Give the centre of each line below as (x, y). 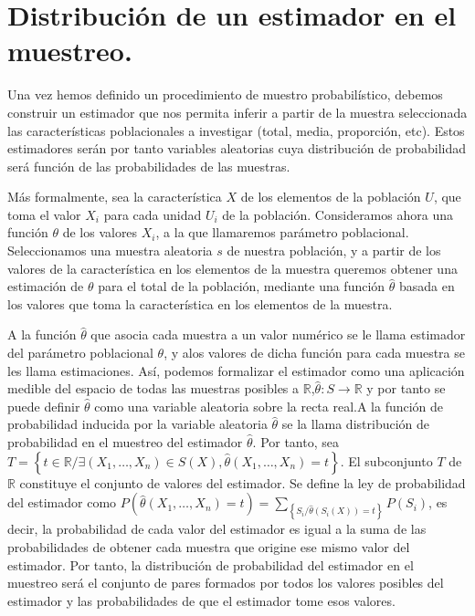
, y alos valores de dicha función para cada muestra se (314, 353)
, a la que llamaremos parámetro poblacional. (282, 232)
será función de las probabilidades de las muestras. (149, 166)
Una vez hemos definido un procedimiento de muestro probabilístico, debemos (225, 94)
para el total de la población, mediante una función (242, 286)
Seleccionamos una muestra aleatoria (110, 251)
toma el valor (44, 214)
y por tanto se (406, 388)
